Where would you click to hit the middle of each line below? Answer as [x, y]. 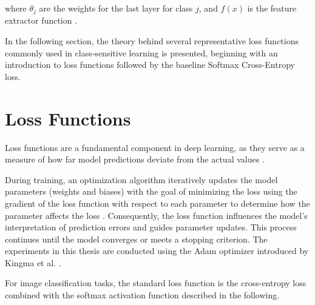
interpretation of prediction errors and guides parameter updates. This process [151, 227]
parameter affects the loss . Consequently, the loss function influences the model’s [156, 215]
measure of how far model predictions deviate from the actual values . [135, 159]
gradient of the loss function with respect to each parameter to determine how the [157, 203]
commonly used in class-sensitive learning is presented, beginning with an [141, 52]
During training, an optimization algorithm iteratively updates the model [141, 179]
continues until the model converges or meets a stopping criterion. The [136, 239]
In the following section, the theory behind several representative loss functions [152, 41]
